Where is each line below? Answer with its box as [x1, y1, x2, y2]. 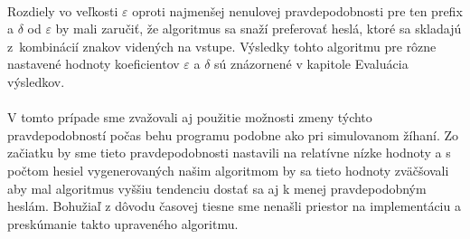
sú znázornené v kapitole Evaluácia [214, 54, 409, 73]
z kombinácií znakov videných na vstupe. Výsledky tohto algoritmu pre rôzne [7, 36, 437, 55]
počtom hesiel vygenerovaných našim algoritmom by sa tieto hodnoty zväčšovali [7, 160, 449, 179]
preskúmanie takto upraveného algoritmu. [7, 214, 239, 233]
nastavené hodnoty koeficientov [7, 54, 180, 73]
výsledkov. [7, 72, 65, 91]
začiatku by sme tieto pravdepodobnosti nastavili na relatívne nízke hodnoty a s [7, 143, 451, 162]
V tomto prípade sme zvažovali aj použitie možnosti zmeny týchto [7, 108, 372, 127]
